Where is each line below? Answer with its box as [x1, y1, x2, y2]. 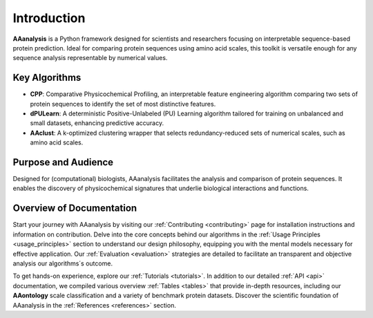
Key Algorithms [12, 72, 82, 84]
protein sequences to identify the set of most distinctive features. [30, 100, 216, 108]
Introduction [12, 10, 86, 26]
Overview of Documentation [12, 203, 137, 214]
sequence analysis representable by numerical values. [12, 54, 168, 62]
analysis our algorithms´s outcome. [12, 259, 113, 268]
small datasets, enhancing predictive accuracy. [30, 119, 164, 127]
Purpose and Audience [12, 156, 114, 168]
